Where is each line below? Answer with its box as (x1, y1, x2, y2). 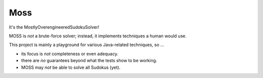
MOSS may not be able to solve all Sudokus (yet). (21, 64, 121, 70)
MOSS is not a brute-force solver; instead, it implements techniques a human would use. (9, 33, 187, 39)
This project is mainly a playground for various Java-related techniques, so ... (9, 42, 164, 48)
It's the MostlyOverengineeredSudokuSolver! (9, 24, 99, 30)
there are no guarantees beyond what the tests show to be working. (21, 58, 157, 63)
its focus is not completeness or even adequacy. (21, 51, 119, 57)
